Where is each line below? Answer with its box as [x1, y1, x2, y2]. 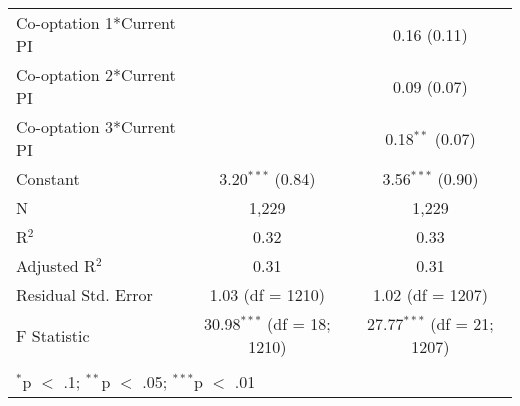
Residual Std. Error [16, 283, 153, 306]
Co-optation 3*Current [16, 115, 176, 138]
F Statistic [16, 323, 90, 347]
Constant [16, 167, 80, 190]
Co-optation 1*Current [16, 11, 176, 34]
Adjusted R [16, 254, 96, 277]
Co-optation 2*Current [16, 63, 176, 86]
